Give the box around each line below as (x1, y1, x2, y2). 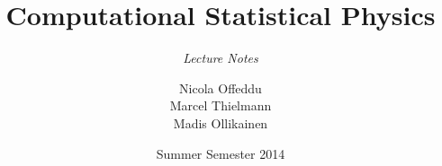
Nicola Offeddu (179, 78, 262, 97)
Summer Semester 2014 (156, 144, 285, 162)
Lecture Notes (183, 48, 258, 67)
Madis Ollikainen (173, 113, 268, 132)
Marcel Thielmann (169, 96, 272, 115)
